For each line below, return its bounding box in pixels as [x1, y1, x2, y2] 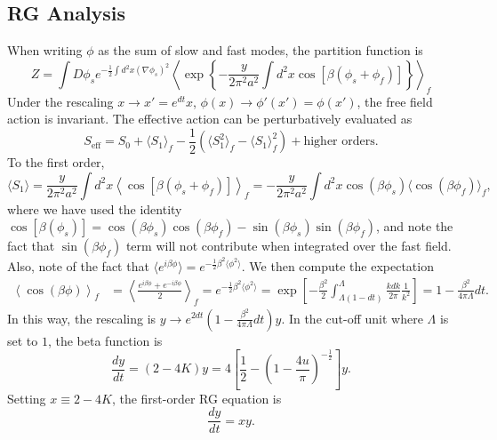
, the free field [357, 92, 433, 110]
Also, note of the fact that [7, 257, 149, 276]
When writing [7, 41, 83, 60]
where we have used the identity [7, 199, 182, 218]
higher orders [303, 135, 375, 148]
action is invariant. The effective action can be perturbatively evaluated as [7, 109, 413, 128]
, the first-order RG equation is [111, 388, 282, 407]
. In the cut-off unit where [281, 308, 423, 327]
